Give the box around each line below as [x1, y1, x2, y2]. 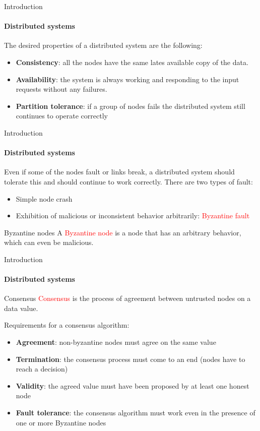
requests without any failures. [16, 84, 107, 94]
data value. [4, 302, 38, 313]
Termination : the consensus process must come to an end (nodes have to [16, 353, 245, 364]
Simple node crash [16, 193, 73, 204]
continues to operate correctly [16, 110, 108, 121]
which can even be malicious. [4, 237, 94, 248]
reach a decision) [16, 363, 68, 374]
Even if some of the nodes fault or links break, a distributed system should [4, 166, 235, 177]
